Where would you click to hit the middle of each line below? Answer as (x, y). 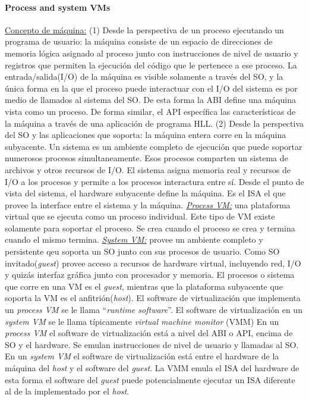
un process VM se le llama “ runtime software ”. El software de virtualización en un (154, 310)
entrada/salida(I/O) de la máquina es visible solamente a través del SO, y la (144, 76)
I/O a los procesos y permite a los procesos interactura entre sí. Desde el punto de (154, 181)
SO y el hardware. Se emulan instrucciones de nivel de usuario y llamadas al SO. (152, 344)
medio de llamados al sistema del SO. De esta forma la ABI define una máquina (150, 100)
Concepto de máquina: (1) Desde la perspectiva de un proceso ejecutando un (144, 29)
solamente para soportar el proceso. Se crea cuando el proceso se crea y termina (150, 228)
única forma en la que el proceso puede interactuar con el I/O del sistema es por (151, 88)
